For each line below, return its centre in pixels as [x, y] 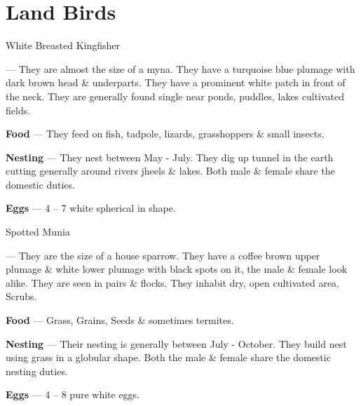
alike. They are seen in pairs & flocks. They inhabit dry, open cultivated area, [173, 282]
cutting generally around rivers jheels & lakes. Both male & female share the [170, 171]
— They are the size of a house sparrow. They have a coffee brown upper [163, 255]
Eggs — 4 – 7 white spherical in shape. [91, 208]
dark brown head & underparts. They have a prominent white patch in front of [176, 82]
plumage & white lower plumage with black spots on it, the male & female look [177, 269]
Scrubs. [21, 296]
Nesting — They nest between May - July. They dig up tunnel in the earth [170, 157]
